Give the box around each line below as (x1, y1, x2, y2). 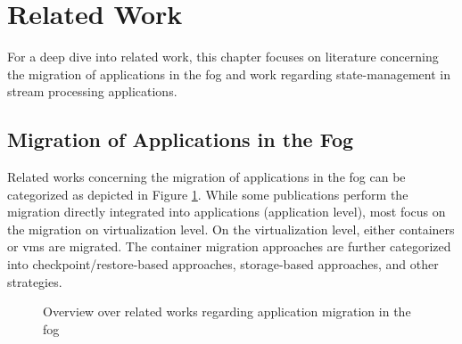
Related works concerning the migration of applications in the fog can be (7, 168, 406, 186)
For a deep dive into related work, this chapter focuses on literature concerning (7, 47, 439, 66)
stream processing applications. (7, 82, 177, 101)
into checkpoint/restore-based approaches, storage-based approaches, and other (7, 255, 439, 274)
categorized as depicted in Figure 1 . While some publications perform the (7, 184, 408, 203)
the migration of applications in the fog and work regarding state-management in (7, 64, 450, 83)
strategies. (7, 272, 62, 291)
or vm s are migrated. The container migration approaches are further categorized (7, 237, 451, 256)
